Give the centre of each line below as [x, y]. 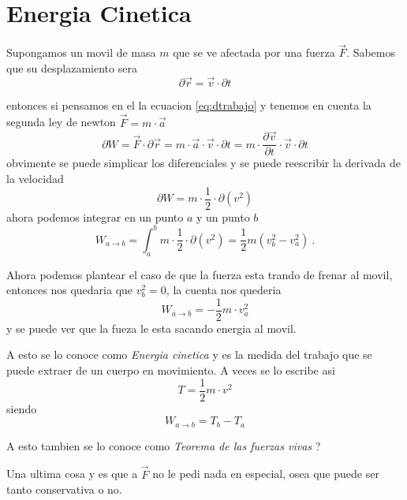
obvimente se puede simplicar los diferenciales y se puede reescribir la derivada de [203, 163]
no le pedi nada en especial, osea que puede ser [266, 474]
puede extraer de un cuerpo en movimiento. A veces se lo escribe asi [171, 370]
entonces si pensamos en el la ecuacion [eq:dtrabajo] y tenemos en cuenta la [189, 104]
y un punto [223, 216]
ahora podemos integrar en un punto [95, 216]
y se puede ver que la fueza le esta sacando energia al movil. [151, 328]
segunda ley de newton [61, 122]
